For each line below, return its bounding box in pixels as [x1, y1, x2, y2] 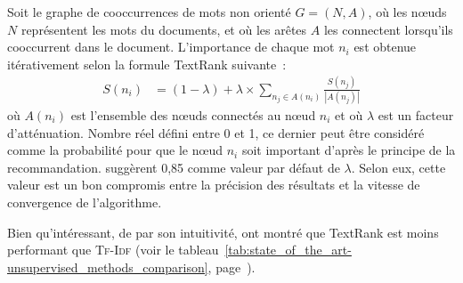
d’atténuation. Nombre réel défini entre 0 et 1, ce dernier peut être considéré [7, 123, 425, 141]
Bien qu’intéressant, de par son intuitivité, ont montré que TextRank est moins [7, 222, 439, 241]
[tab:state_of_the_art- [224, 240, 352, 259]
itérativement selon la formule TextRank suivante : [7, 54, 287, 73]
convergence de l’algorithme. [7, 193, 162, 211]
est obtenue [353, 37, 417, 56]
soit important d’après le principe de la [241, 141, 456, 159]
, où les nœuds [368, 3, 447, 20]
